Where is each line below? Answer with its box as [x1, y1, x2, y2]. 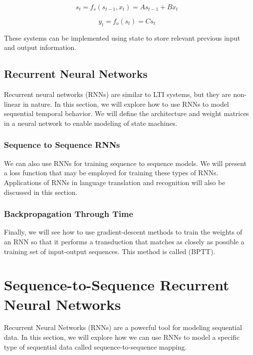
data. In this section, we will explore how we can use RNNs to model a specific [4, 332, 240, 342]
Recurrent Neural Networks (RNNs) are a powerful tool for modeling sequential [4, 322, 242, 332]
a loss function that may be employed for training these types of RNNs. [4, 167, 218, 178]
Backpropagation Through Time [4, 208, 133, 220]
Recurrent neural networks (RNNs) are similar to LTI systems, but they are [4, 89, 231, 99]
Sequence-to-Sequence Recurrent [4, 275, 230, 295]
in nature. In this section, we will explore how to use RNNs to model [22, 98, 229, 109]
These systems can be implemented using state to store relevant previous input [4, 32, 240, 43]
